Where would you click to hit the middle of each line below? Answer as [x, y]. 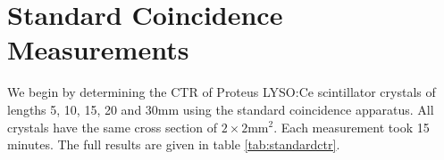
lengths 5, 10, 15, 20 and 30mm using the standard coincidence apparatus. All [221, 109]
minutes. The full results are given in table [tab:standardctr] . [174, 144]
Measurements [98, 49]
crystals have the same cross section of [112, 127]
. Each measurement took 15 [352, 127]
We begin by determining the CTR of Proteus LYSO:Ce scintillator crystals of [222, 92]
